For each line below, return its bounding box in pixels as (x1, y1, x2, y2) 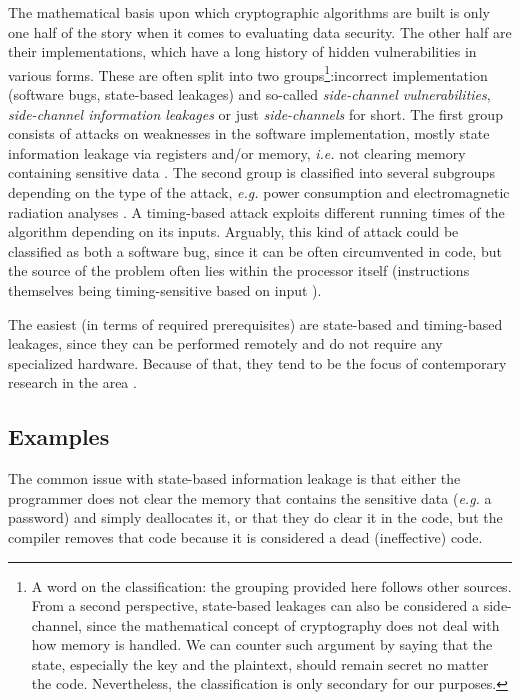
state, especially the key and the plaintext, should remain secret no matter (31, 653, 489, 674)
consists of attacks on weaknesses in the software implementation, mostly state (8, 123, 490, 144)
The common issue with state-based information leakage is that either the (8, 468, 461, 489)
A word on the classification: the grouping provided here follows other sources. (31, 575, 512, 596)
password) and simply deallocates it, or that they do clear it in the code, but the (8, 507, 503, 528)
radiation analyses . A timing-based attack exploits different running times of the (8, 201, 505, 222)
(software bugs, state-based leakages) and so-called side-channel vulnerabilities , (8, 84, 491, 105)
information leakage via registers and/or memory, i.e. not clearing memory (8, 142, 466, 163)
